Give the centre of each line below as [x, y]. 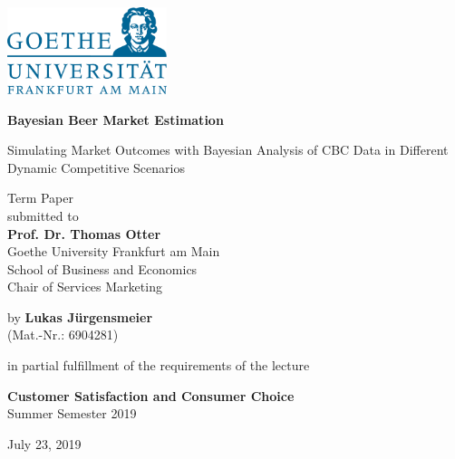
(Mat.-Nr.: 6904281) [63, 335]
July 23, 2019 [44, 443]
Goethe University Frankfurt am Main [114, 251]
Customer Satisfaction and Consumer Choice [151, 395]
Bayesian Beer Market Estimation [116, 119]
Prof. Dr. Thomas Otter [84, 233]
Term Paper [40, 198]
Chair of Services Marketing [85, 287]
